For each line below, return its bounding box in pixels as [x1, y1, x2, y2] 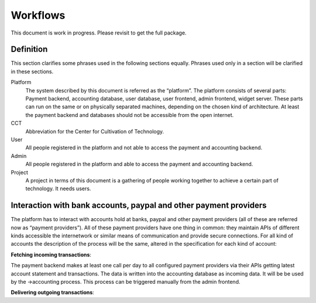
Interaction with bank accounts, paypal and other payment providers [11, 201, 267, 211]
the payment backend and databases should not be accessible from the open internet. [25, 111, 234, 118]
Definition [11, 44, 48, 54]
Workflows [11, 9, 66, 22]
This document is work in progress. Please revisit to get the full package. [11, 29, 187, 36]
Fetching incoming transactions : [11, 251, 92, 258]
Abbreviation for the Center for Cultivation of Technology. [25, 128, 164, 135]
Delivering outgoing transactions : [11, 289, 95, 296]
